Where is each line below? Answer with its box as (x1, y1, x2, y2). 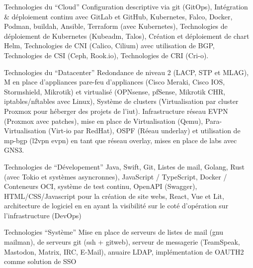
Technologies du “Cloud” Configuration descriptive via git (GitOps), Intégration (4, 1, 248, 11)
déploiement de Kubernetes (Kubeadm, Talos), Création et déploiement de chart (4, 30, 250, 41)
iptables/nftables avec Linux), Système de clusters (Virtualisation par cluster (4, 96, 239, 106)
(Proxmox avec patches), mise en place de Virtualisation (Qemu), (4, 115, 203, 126)
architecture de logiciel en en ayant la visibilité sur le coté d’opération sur (4, 200, 229, 211)
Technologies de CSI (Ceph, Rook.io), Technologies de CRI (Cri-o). (4, 50, 209, 60)
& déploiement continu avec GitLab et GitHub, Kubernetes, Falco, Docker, (4, 11, 233, 21)
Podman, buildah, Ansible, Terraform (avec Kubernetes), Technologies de (4, 21, 228, 31)
